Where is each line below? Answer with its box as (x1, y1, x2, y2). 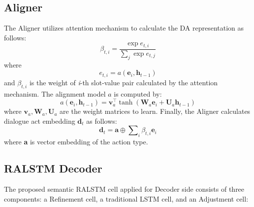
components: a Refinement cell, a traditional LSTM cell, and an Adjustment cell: (4, 193, 249, 204)
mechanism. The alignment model (4, 88, 106, 99)
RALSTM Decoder (4, 161, 102, 176)
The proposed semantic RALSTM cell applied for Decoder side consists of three (4, 183, 245, 194)
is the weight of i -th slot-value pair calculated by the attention (29, 77, 218, 87)
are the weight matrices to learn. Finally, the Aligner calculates (60, 106, 251, 116)
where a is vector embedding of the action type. (4, 137, 148, 147)
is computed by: (114, 88, 162, 99)
